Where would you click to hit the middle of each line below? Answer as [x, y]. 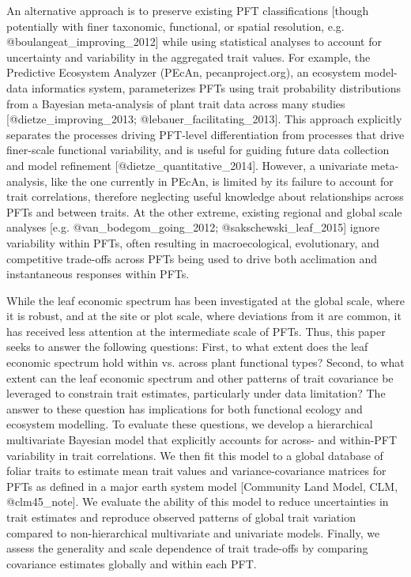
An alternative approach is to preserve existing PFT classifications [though [188, 10]
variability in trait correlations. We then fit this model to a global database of [195, 455]
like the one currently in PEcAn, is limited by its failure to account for [222, 181]
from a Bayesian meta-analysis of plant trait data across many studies [176, 103]
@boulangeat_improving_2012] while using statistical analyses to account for [194, 41]
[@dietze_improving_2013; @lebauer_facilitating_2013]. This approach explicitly [204, 119]
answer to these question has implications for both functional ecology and [185, 408]
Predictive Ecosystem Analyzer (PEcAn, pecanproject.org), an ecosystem [184, 72]
